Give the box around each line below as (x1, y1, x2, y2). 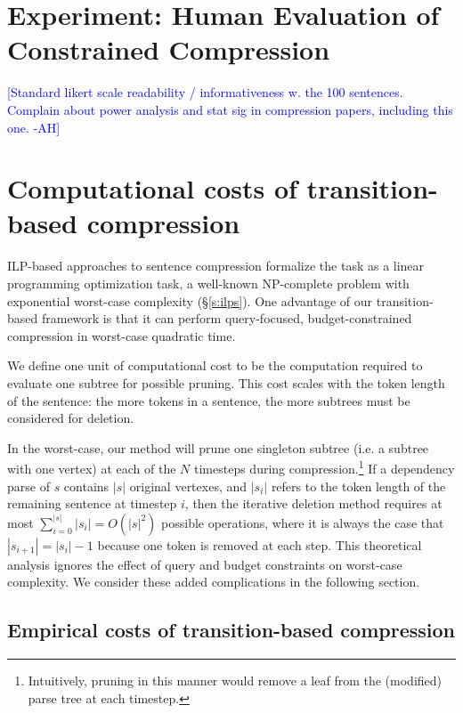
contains (63, 476, 110, 495)
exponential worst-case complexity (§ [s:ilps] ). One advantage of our (7, 291, 373, 310)
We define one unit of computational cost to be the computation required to (7, 356, 423, 375)
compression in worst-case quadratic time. (7, 326, 236, 344)
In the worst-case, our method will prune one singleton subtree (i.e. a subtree (7, 438, 429, 457)
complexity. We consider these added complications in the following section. (7, 572, 420, 591)
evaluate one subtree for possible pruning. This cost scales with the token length (7, 373, 445, 392)
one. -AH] (7, 117, 61, 136)
